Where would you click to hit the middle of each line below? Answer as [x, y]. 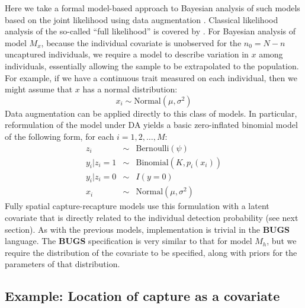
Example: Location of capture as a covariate [142, 296]
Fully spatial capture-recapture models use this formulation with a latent [137, 206]
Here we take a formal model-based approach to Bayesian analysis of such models [152, 8]
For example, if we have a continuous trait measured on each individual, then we [151, 77]
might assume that [39, 89]
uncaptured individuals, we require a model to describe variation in [127, 54]
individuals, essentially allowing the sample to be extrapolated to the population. [152, 65]
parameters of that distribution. [62, 264]
